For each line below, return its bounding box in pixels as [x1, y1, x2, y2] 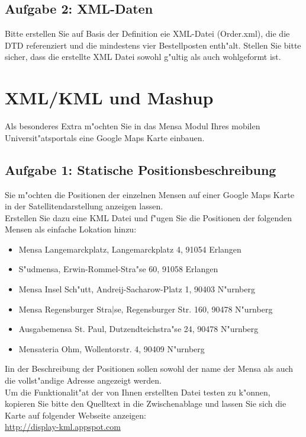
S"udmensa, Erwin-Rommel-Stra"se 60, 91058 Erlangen [18, 263, 218, 275]
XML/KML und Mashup [5, 85, 214, 110]
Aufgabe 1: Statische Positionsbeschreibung [5, 160, 276, 178]
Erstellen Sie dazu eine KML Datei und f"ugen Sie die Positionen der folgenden [5, 211, 292, 224]
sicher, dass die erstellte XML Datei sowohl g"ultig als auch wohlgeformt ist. [5, 50, 281, 63]
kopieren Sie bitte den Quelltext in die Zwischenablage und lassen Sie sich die [5, 397, 286, 410]
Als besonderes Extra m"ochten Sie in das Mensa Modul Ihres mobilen [5, 120, 260, 132]
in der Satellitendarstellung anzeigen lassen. [5, 200, 163, 212]
